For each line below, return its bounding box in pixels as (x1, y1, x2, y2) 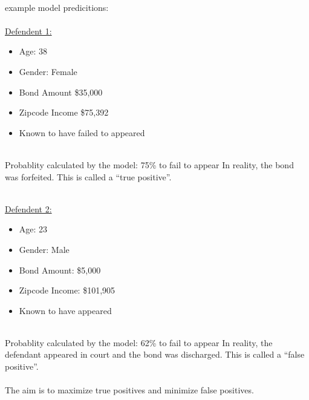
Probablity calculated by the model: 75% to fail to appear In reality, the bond (5, 158, 294, 171)
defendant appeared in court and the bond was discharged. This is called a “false (5, 348, 305, 361)
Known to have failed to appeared (19, 126, 145, 139)
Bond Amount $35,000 (19, 85, 103, 98)
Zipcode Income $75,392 (19, 106, 109, 119)
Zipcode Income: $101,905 (19, 284, 115, 297)
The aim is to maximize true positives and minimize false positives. (5, 384, 254, 396)
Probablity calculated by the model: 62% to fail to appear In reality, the (5, 336, 273, 349)
